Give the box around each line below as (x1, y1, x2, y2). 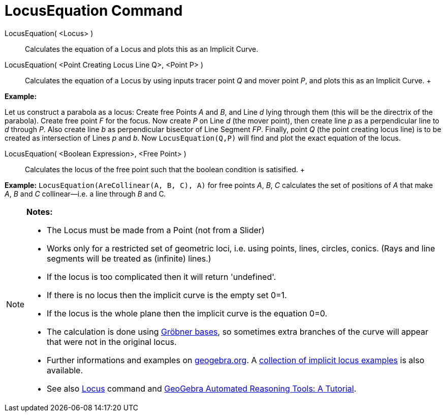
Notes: (26, 206, 53, 217)
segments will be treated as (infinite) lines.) (47, 253, 211, 264)
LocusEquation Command (5, 2, 183, 19)
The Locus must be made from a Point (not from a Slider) (47, 225, 265, 235)
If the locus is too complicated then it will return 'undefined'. (47, 271, 276, 282)
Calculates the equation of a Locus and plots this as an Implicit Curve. (25, 44, 259, 53)
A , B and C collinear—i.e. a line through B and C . (5, 189, 166, 198)
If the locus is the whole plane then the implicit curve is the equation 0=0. (47, 308, 328, 318)
